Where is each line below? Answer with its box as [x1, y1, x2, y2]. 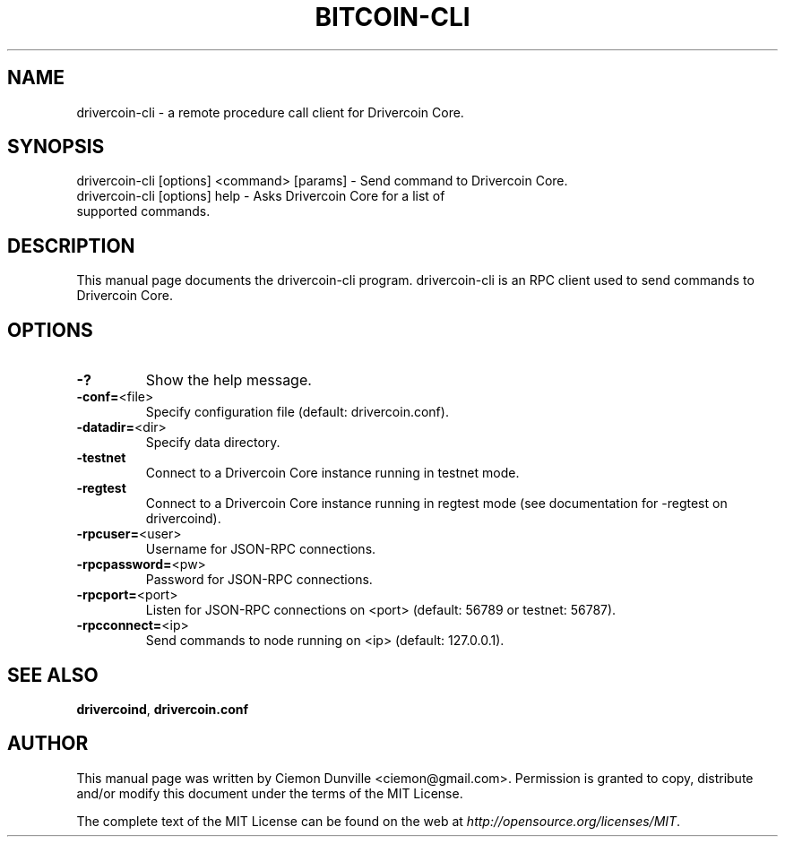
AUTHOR [7, 732, 89, 755]
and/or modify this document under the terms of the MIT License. [76, 785, 463, 801]
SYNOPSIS [7, 135, 105, 159]
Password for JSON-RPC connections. [145, 572, 373, 588]
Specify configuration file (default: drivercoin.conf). [145, 404, 449, 420]
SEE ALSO [7, 663, 99, 686]
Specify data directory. [145, 435, 280, 451]
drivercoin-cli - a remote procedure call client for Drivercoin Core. [76, 104, 464, 120]
